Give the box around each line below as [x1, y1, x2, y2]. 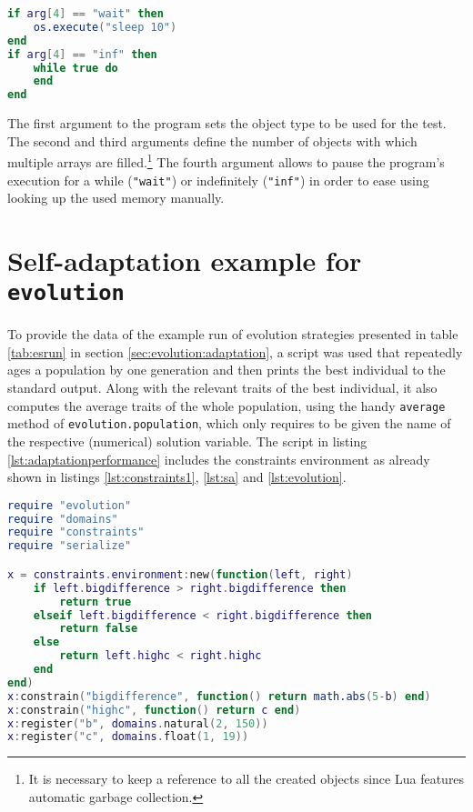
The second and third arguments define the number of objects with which [7, 131, 418, 150]
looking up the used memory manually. [7, 188, 225, 207]
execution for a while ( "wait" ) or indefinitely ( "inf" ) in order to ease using [7, 170, 429, 189]
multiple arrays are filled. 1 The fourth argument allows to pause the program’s [7, 150, 445, 171]
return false [59, 622, 138, 636]
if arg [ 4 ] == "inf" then [7, 47, 157, 61]
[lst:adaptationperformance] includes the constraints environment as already [7, 449, 430, 468]
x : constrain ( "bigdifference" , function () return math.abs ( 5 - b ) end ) [7, 689, 431, 703]
